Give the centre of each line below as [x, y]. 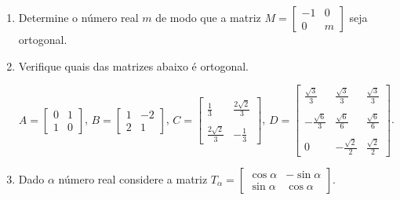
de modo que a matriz [208, 17]
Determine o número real [78, 17]
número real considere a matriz [133, 178]
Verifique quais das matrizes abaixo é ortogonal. [133, 65]
